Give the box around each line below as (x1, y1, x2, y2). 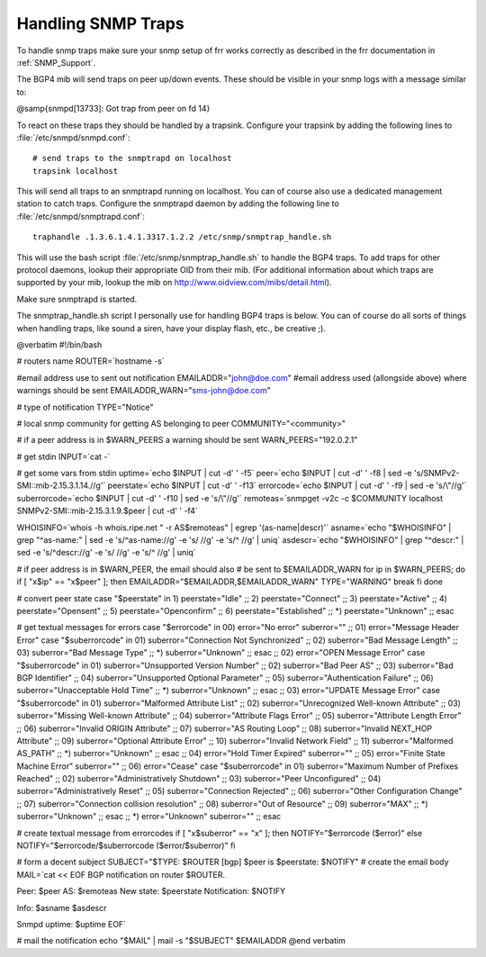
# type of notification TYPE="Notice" (16, 402, 154, 412)
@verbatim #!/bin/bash (16, 339, 103, 350)
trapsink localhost (32, 166, 119, 176)
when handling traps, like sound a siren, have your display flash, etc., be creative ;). (16, 322, 326, 333)
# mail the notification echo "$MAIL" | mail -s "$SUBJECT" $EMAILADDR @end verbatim (16, 935, 346, 946)
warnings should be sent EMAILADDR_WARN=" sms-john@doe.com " (16, 385, 272, 396)
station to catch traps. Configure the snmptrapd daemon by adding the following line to (16, 198, 339, 209)
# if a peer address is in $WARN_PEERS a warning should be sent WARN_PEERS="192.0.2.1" (16, 435, 358, 446)
